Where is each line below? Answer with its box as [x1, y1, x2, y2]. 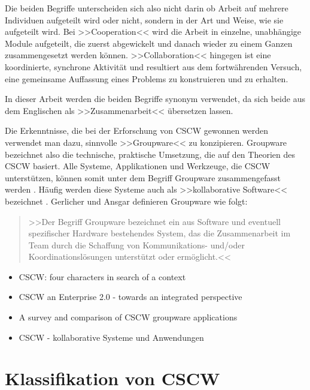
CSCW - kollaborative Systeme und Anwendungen [19, 331, 204, 343]
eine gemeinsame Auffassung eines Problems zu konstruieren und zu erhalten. [5, 72, 288, 85]
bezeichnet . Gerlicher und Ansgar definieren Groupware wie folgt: [5, 194, 248, 207]
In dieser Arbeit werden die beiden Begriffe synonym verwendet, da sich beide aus [5, 92, 305, 105]
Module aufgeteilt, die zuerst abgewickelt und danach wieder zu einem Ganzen [5, 37, 293, 49]
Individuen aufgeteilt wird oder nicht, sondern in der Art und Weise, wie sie [5, 13, 284, 26]
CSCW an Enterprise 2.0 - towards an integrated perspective [19, 290, 242, 303]
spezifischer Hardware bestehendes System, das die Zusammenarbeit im [28, 227, 291, 239]
